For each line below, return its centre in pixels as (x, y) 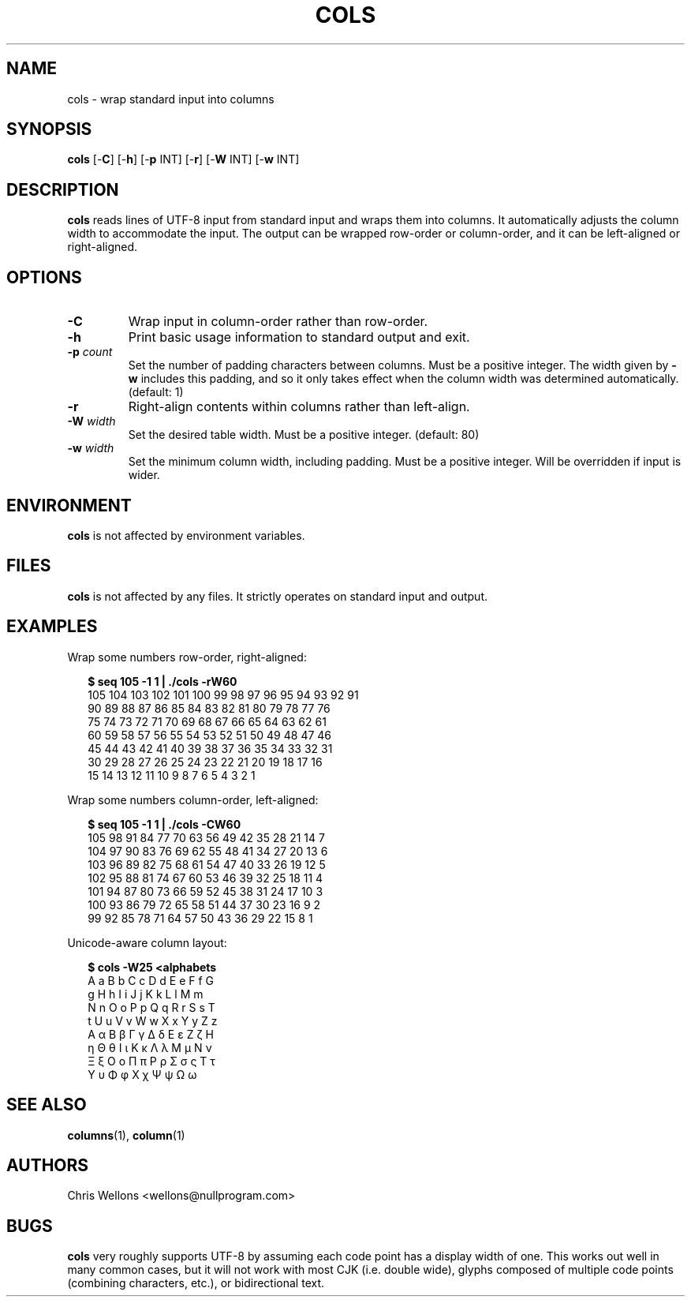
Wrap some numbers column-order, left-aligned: (193, 799)
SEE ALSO (47, 1105)
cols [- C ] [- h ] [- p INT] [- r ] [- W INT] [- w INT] (183, 159)
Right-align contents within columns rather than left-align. (299, 407)
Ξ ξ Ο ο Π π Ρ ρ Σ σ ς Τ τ (151, 1061)
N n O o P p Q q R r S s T (151, 1007)
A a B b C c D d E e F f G (151, 980)
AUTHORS (48, 1165)
